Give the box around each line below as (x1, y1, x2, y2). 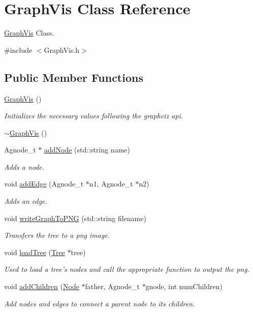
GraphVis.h (44, 44, 80, 55)
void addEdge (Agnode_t (4, 178, 84, 189)
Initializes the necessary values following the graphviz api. (4, 110, 183, 121)
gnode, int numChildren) (145, 281, 223, 292)
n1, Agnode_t (89, 178, 133, 189)
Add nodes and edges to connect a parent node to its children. (4, 298, 195, 308)
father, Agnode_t (85, 281, 140, 292)
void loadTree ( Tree (4, 246, 65, 257)
